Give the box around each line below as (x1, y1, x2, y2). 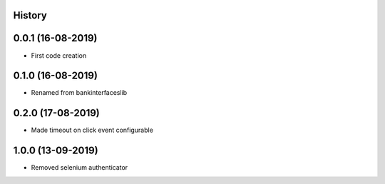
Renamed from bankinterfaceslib (31, 88, 128, 97)
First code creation (31, 51, 87, 60)
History (13, 9, 48, 21)
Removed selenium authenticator (31, 163, 128, 172)
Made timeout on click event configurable (31, 126, 153, 135)
